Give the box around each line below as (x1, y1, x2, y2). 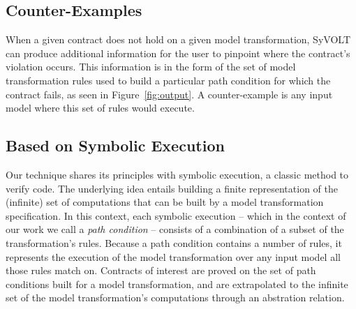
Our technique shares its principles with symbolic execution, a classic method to (6, 167, 349, 181)
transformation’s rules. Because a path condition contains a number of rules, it (6, 235, 342, 250)
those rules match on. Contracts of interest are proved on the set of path (6, 263, 316, 278)
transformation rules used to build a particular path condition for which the (6, 73, 331, 87)
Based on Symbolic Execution (6, 135, 225, 156)
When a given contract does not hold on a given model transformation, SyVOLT (6, 32, 350, 47)
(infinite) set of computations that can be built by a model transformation (6, 195, 324, 209)
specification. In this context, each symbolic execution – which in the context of (6, 208, 346, 223)
